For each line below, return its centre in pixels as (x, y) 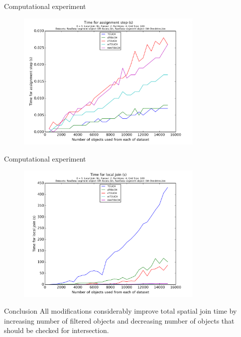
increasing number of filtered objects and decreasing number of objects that (119, 320)
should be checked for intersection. (57, 330)
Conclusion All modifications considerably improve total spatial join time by (120, 311)
